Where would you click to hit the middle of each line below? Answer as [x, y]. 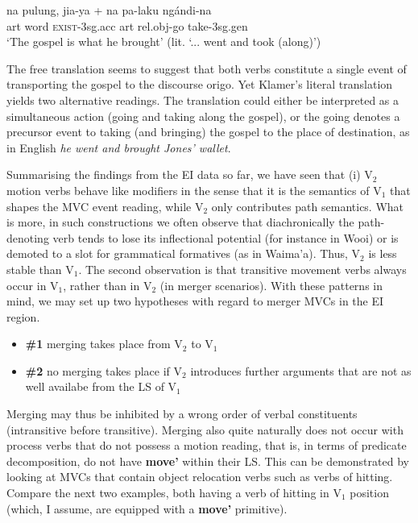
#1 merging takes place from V [104, 344]
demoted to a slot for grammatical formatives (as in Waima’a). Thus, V [184, 253]
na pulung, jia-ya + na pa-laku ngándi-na [109, 10]
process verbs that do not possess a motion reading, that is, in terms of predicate [207, 445]
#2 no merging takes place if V [104, 370]
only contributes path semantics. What [308, 206]
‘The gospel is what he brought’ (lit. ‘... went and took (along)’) [164, 42]
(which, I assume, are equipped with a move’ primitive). [147, 508]
